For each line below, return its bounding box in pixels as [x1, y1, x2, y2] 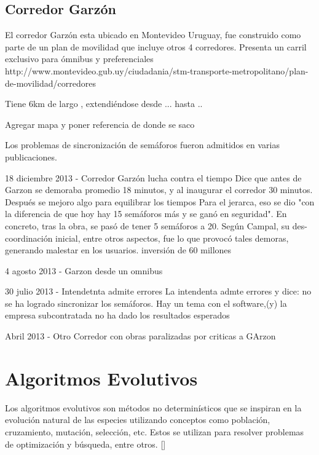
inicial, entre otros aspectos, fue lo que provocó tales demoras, [55, 231, 289, 244]
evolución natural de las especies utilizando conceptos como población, [5, 413, 270, 426]
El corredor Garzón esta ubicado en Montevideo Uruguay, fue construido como [5, 28, 301, 41]
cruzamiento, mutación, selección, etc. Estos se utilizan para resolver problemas [5, 425, 304, 438]
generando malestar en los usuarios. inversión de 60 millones [5, 243, 232, 256]
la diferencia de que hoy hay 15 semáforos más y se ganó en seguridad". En [5, 207, 287, 220]
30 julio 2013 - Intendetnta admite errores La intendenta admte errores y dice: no [5, 285, 312, 298]
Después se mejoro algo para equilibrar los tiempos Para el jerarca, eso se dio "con [5, 195, 315, 208]
